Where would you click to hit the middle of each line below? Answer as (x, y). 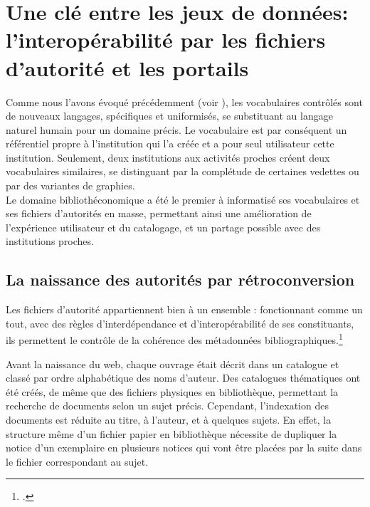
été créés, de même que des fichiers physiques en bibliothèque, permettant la (172, 391)
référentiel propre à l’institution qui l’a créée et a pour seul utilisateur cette (170, 143)
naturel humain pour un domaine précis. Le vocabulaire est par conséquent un (176, 129)
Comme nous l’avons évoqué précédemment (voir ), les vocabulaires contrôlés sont (184, 101)
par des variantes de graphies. (70, 185)
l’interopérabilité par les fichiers (166, 40)
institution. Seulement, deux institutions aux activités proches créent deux (168, 157)
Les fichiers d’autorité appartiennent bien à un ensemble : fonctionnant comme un (184, 309)
